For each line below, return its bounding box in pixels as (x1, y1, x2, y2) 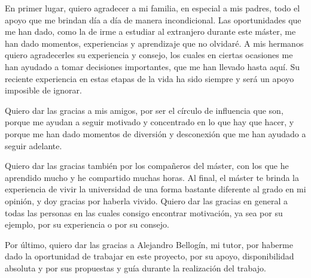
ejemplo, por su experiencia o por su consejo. (5, 218, 169, 231)
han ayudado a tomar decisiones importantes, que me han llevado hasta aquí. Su (5, 60, 300, 72)
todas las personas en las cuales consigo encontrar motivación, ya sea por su (5, 206, 283, 219)
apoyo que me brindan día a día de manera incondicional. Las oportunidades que (5, 13, 301, 26)
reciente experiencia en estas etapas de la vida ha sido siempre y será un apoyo (5, 72, 294, 84)
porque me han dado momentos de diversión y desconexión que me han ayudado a (5, 127, 306, 140)
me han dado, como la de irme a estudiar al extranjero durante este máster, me (5, 25, 296, 38)
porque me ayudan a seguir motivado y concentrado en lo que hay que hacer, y (5, 116, 294, 128)
